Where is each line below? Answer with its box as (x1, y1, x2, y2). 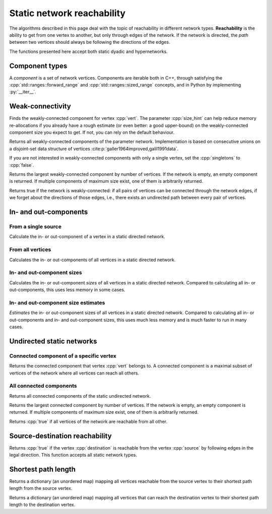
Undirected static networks (9, 337, 97, 345)
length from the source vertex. (9, 485, 73, 491)
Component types (9, 61, 67, 70)
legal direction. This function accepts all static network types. (9, 452, 137, 458)
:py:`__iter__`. (9, 89, 36, 95)
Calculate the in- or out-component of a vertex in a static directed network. (9, 234, 166, 240)
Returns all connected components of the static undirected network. (9, 393, 151, 399)
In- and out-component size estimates (9, 299, 105, 306)
